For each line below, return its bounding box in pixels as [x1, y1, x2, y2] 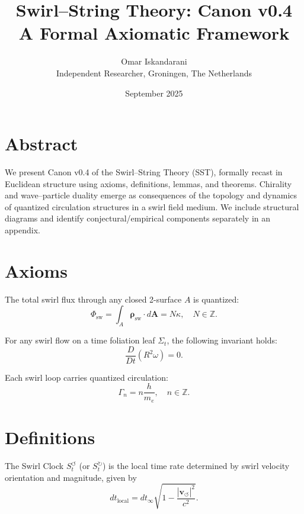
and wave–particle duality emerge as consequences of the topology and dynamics [5, 189, 297, 201]
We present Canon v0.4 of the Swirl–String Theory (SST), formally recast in [5, 166, 283, 178]
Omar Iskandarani [121, 55, 187, 68]
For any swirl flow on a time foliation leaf [5, 334, 155, 346]
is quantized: [193, 293, 239, 305]
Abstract [5, 131, 78, 156]
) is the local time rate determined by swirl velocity [103, 460, 290, 471]
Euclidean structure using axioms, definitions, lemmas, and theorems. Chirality [5, 177, 292, 189]
